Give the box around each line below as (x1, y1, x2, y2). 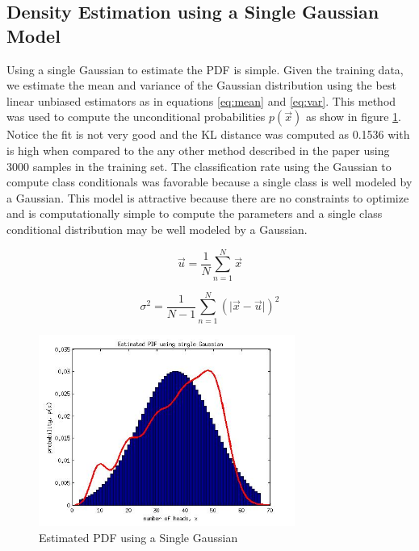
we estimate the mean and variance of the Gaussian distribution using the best (6, 77, 396, 94)
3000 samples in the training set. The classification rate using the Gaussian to (6, 157, 392, 174)
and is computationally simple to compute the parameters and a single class (6, 205, 383, 222)
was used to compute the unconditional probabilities (6, 108, 266, 125)
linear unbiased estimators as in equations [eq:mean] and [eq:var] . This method (6, 92, 396, 109)
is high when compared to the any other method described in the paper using (6, 141, 390, 158)
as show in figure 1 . (305, 108, 402, 125)
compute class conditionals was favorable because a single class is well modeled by (6, 173, 413, 190)
